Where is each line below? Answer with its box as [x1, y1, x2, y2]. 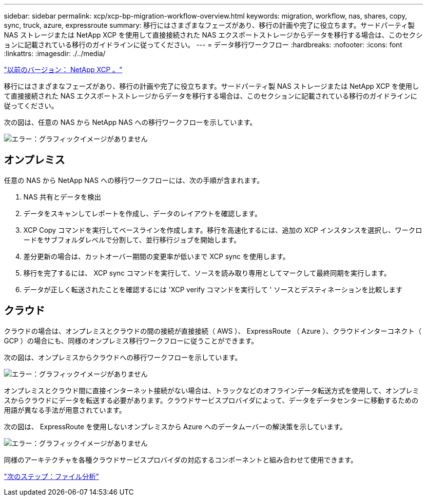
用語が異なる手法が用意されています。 [4, 405, 126, 414]
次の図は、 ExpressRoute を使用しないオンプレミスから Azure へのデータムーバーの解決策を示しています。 [4, 422, 347, 431]
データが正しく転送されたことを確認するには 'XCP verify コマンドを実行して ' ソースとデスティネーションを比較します [23, 285, 403, 294]
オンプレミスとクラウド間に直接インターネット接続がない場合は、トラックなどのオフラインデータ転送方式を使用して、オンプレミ [4, 386, 420, 395]
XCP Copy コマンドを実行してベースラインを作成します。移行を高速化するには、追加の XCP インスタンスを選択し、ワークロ [23, 225, 422, 234]
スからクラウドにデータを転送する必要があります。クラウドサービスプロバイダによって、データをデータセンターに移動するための [4, 396, 419, 404]
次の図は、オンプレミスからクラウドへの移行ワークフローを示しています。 [4, 353, 242, 361]
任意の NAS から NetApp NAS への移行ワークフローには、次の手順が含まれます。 [4, 176, 264, 184]
